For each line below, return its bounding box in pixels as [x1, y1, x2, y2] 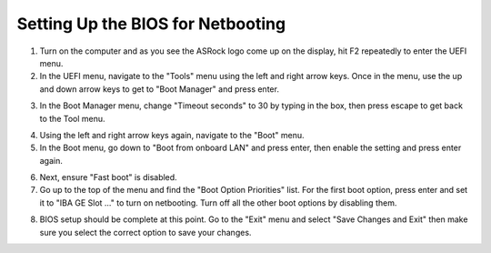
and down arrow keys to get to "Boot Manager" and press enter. [39, 83, 279, 95]
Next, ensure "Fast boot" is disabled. [39, 172, 177, 183]
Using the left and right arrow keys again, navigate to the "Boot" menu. [39, 129, 305, 140]
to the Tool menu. [39, 113, 105, 124]
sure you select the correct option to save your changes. [39, 227, 252, 238]
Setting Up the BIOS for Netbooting [16, 14, 286, 34]
